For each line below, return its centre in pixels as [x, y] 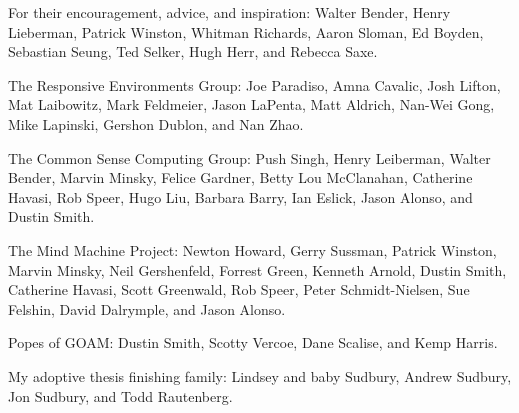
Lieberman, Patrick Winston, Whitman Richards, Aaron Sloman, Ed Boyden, [246, 31]
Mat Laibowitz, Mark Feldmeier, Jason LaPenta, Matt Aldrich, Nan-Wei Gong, [251, 104]
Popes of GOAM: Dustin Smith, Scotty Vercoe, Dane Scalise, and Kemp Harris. [253, 342]
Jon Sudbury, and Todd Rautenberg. [120, 395]
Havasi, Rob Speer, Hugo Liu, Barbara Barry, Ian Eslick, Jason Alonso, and [240, 196]
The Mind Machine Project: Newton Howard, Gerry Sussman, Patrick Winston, [252, 249]
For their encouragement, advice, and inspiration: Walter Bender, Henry [229, 12]
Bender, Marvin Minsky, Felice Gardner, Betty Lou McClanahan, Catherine [240, 177]
